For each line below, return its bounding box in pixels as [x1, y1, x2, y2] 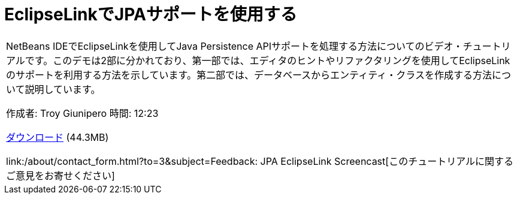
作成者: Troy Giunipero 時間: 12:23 [6, 107, 159, 119]
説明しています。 [25, 83, 101, 95]
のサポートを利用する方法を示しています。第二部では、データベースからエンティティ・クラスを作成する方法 [6, 68, 492, 81]
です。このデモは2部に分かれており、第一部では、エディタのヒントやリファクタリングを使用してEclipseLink [25, 54, 510, 67]
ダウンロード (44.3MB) [6, 131, 109, 143]
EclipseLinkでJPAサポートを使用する [4, 4, 297, 25]
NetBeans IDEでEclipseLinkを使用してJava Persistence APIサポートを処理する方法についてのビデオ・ [6, 40, 463, 52]
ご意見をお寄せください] [6, 169, 115, 182]
